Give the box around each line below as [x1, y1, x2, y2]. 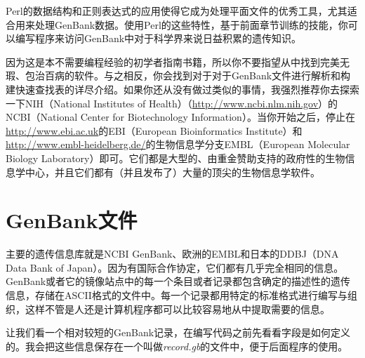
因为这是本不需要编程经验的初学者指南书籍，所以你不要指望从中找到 [6, 54, 320, 69]
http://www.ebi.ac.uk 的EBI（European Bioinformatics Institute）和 [6, 123, 303, 138]
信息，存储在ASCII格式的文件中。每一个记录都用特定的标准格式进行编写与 [6, 288, 347, 303]
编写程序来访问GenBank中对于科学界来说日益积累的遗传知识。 [15, 31, 302, 46]
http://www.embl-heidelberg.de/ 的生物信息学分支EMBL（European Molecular [6, 137, 350, 152]
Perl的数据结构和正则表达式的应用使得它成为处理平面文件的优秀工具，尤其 [6, 4, 347, 18]
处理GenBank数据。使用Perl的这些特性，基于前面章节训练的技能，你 [34, 17, 348, 32]
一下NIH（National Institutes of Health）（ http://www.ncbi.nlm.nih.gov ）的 [6, 95, 338, 110]
